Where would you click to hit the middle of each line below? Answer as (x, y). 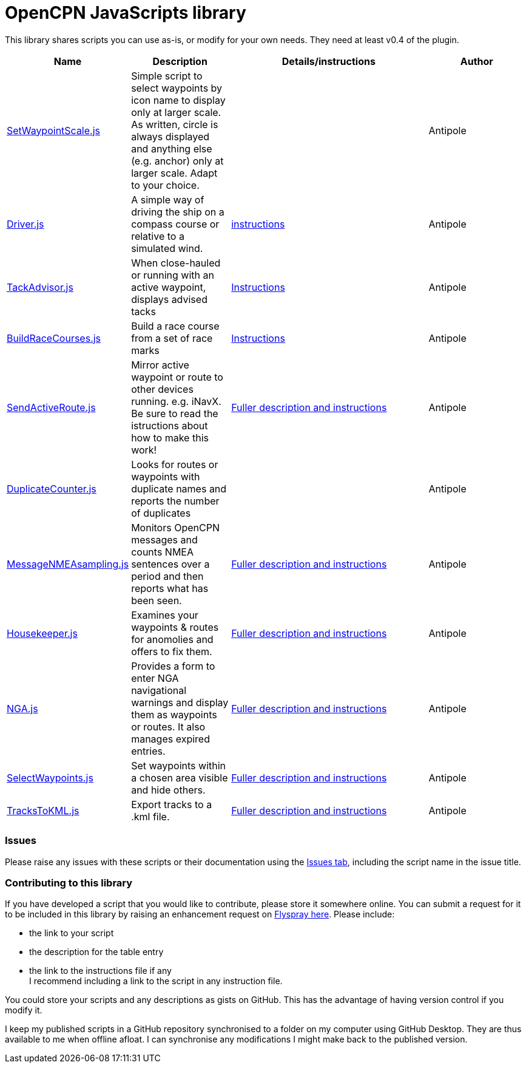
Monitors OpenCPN (175, 527)
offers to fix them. (172, 651)
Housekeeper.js (42, 633)
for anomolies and (172, 639)
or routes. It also (168, 726)
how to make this (170, 437)
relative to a (158, 236)
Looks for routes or (175, 464)
